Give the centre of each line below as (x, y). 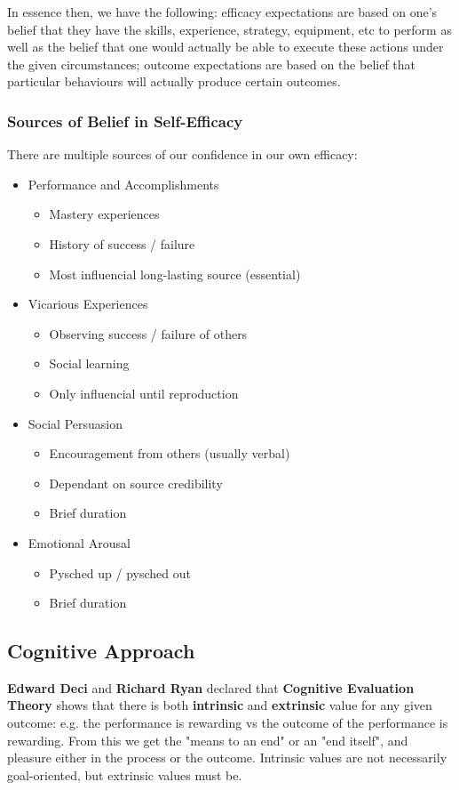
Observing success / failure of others (148, 333)
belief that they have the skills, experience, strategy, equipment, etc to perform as (229, 29)
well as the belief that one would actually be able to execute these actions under (226, 47)
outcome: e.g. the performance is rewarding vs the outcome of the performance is (228, 723)
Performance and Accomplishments (123, 184)
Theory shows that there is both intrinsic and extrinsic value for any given (220, 705)
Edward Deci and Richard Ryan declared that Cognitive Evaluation (211, 687)
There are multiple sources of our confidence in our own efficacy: (182, 154)
